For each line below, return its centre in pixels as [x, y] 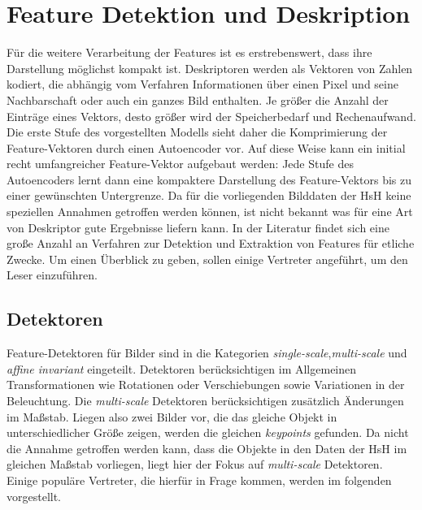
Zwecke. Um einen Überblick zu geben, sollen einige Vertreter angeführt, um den [207, 259]
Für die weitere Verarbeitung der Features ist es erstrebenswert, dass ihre [189, 52]
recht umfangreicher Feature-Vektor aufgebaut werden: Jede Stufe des [180, 164]
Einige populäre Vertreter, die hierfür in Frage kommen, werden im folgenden [199, 480]
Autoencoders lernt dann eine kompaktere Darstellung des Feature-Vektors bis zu [209, 179]
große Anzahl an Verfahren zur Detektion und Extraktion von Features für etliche [211, 243]
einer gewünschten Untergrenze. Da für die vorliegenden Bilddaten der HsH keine [209, 195]
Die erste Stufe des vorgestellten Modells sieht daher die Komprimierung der [197, 132]
